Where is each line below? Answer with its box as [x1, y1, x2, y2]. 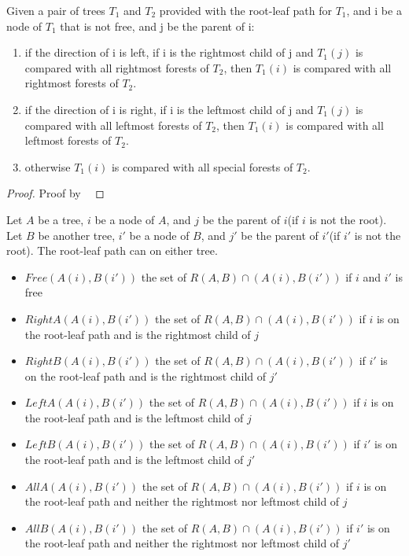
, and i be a [346, 2, 402, 18]
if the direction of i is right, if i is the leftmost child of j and [24, 101, 314, 117]
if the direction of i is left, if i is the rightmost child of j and [24, 44, 314, 61]
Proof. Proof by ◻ [6, 185, 105, 201]
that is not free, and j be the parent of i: [60, 17, 255, 34]
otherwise [24, 158, 71, 175]
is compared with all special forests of [111, 158, 293, 175]
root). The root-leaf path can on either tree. [6, 242, 218, 259]
